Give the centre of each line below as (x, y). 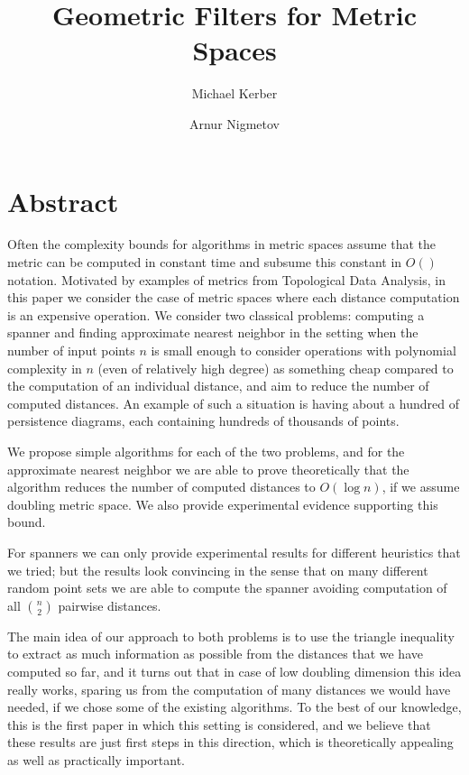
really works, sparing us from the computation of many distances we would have (229, 689)
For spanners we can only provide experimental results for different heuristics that (234, 552)
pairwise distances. (110, 605)
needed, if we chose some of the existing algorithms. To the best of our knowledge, (234, 707)
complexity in (45, 368)
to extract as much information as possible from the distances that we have (215, 654)
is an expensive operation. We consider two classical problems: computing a (216, 314)
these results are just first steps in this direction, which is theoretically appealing (230, 742)
